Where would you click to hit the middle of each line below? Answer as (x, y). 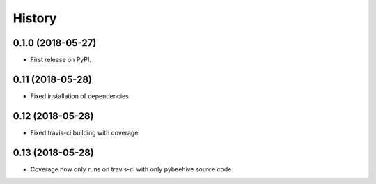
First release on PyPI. (61, 60)
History (35, 18)
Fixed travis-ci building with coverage (84, 132)
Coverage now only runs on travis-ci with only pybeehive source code (131, 169)
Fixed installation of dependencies (79, 96)
